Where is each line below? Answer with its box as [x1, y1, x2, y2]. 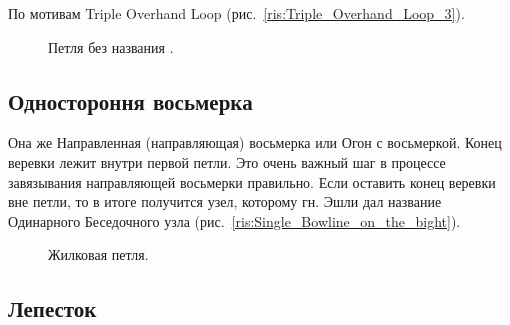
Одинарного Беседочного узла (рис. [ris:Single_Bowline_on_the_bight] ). [8, 210, 461, 231]
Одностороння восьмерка [8, 85, 253, 116]
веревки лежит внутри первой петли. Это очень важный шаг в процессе [8, 151, 446, 172]
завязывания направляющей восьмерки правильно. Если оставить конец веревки [8, 171, 496, 192]
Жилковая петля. [48, 244, 149, 265]
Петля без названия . [48, 36, 174, 57]
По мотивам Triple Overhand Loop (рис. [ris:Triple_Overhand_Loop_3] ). [8, 3, 465, 23]
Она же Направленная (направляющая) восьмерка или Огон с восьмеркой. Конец [8, 132, 502, 153]
